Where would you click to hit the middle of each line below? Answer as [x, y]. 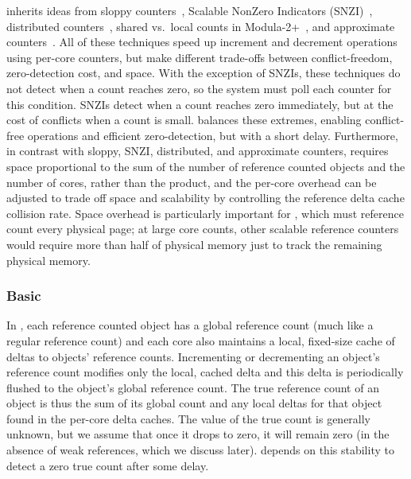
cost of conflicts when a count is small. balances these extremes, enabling [184, 120]
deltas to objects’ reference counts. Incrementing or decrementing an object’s [193, 356]
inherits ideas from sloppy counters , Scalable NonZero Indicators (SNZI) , [190, 10]
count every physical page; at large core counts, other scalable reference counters [203, 229]
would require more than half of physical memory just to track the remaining [194, 244]
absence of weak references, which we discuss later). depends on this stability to [200, 450]
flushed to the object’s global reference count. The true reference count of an [193, 387]
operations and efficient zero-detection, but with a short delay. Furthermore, [213, 135]
